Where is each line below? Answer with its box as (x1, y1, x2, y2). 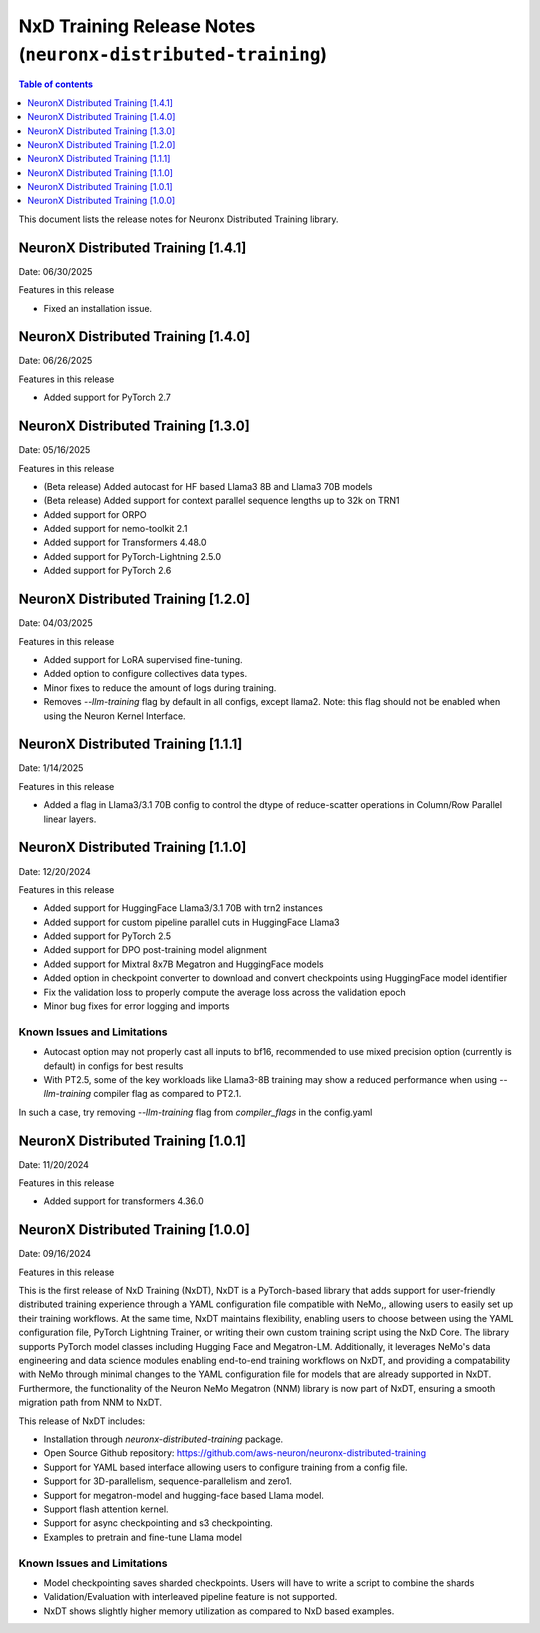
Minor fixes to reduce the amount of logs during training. (43, 681, 277, 694)
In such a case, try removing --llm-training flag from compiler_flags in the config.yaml (18, 1106, 373, 1118)
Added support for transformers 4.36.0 (43, 1195, 204, 1207)
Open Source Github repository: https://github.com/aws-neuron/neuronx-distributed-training (43, 1447, 427, 1459)
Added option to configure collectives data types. (43, 668, 248, 680)
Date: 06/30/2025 (18, 265, 93, 277)
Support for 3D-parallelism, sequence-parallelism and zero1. (43, 1475, 292, 1487)
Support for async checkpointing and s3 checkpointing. (43, 1517, 274, 1529)
